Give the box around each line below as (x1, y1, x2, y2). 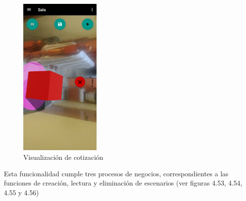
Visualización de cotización (23, 152, 103, 162)
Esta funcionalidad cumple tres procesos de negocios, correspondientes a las (4, 168, 229, 178)
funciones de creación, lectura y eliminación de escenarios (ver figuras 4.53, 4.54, (4, 178, 243, 188)
